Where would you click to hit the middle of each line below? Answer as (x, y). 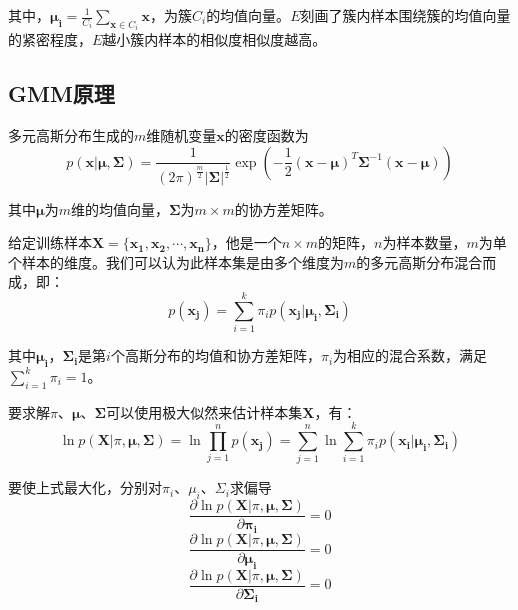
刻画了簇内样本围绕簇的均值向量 (405, 15)
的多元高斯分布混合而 (426, 261)
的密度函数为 (266, 135)
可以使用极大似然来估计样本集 (204, 411)
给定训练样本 (50, 242)
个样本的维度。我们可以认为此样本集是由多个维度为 (176, 261)
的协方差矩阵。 (283, 208)
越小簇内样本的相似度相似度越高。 (214, 39)
